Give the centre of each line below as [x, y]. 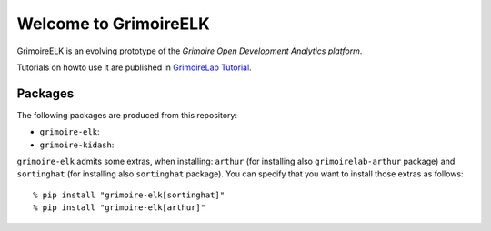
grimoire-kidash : [77, 145]
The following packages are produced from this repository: [127, 115]
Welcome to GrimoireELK [114, 24]
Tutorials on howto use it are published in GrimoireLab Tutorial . [134, 67]
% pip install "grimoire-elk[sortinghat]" [129, 195]
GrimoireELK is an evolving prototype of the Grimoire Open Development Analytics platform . [190, 51]
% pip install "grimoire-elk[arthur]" [120, 208]
